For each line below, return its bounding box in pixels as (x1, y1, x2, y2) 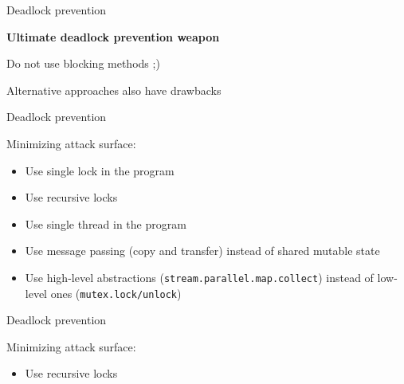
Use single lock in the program (25, 162, 175, 178)
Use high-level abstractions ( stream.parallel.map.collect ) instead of (25, 268, 374, 285)
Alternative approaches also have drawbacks (6, 81, 222, 98)
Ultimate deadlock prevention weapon (6, 28, 220, 45)
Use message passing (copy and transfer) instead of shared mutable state (25, 242, 380, 259)
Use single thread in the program (25, 215, 186, 232)
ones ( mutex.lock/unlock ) (50, 284, 182, 301)
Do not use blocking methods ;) (6, 55, 160, 72)
